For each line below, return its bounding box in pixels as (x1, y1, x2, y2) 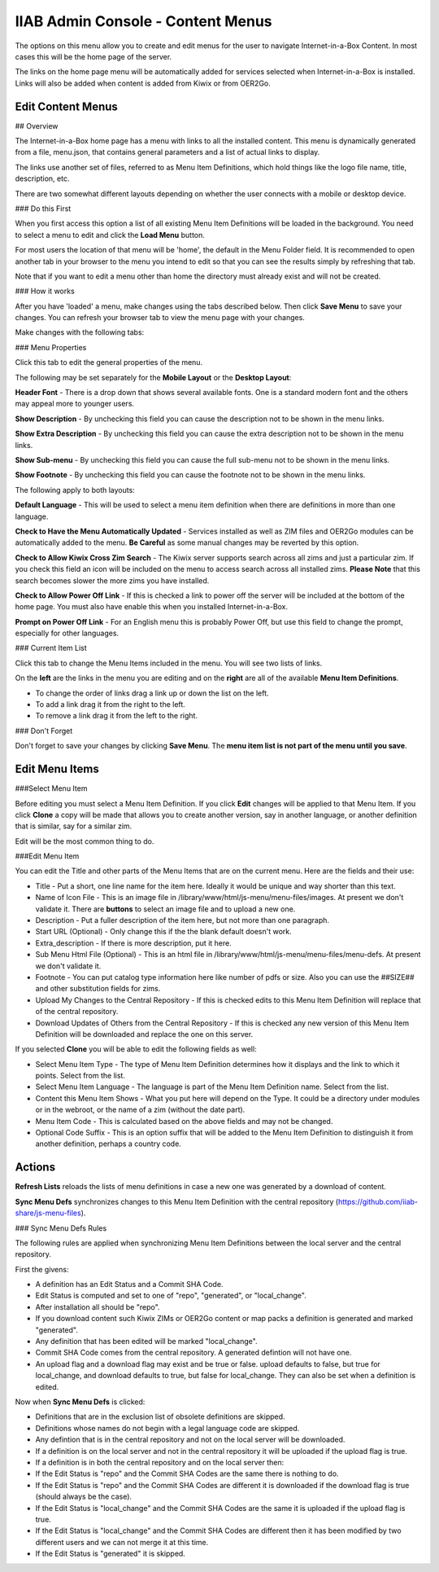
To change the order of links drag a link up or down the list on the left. (35, 688, 269, 698)
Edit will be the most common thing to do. (15, 836, 154, 846)
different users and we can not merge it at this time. (35, 1537, 209, 1547)
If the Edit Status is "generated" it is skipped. (35, 1548, 186, 1559)
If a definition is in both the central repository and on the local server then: (35, 1457, 285, 1467)
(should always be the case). (35, 1491, 133, 1502)
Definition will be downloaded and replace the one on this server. (35, 1029, 254, 1038)
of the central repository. (35, 1007, 119, 1017)
